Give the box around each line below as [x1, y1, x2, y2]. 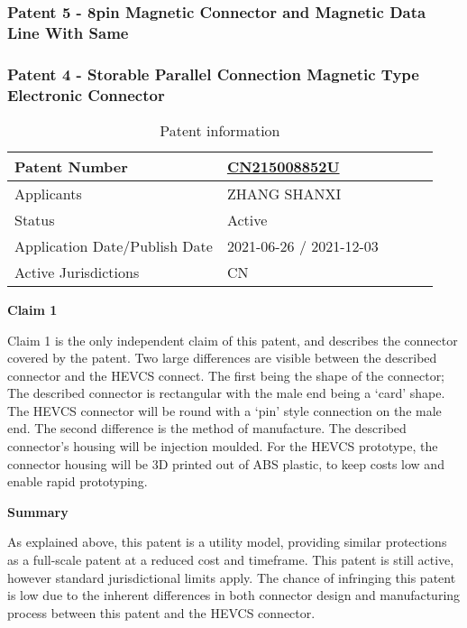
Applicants [14, 182, 82, 204]
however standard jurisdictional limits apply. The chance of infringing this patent [7, 568, 456, 586]
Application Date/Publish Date [14, 235, 213, 256]
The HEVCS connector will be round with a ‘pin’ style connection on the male [7, 401, 442, 420]
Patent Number [14, 155, 128, 177]
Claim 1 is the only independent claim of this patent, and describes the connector [7, 330, 458, 349]
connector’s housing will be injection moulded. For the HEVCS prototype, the [7, 437, 438, 456]
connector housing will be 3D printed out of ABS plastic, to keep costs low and [7, 454, 444, 473]
